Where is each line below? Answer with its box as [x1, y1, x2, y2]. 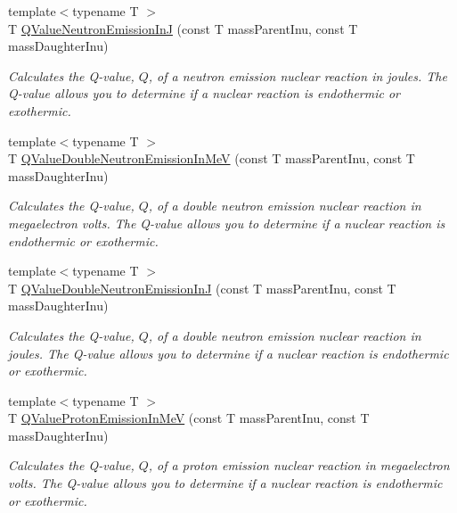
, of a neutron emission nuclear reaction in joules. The [148, 66, 447, 85]
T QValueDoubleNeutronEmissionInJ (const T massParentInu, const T [8, 278, 396, 297]
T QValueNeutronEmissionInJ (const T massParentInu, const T [8, 19, 358, 37]
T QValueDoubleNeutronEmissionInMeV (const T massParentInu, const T [8, 149, 415, 168]
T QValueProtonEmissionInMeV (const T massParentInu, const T [8, 409, 370, 427]
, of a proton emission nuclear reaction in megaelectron [148, 456, 450, 475]
